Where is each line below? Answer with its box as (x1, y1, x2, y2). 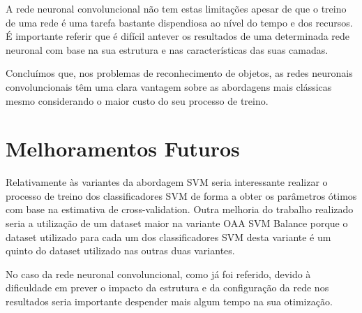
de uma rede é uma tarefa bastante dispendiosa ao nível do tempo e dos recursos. (6, 15, 353, 29)
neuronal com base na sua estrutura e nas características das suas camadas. (6, 42, 329, 57)
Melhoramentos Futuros (6, 134, 240, 163)
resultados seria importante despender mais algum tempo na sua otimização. (6, 294, 333, 309)
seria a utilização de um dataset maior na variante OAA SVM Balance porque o (6, 216, 348, 231)
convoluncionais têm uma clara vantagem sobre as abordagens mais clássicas (6, 79, 332, 94)
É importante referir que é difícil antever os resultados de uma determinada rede (6, 29, 350, 43)
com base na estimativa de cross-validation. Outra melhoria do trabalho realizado (6, 202, 354, 217)
